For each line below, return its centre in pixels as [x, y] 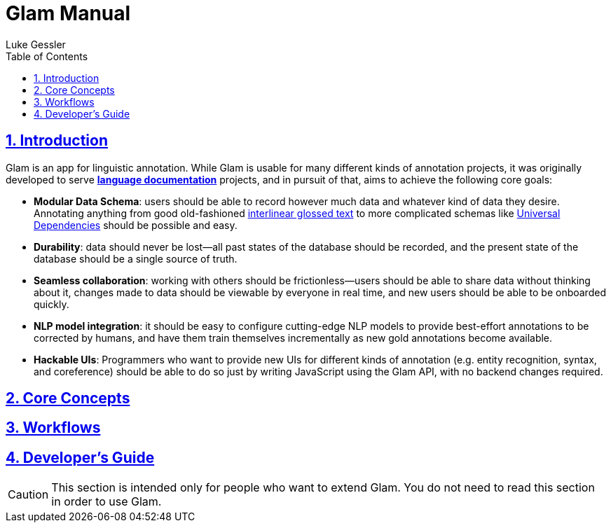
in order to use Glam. [107, 502]
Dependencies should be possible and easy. [136, 225]
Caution [28, 495]
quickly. [52, 304]
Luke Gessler [36, 44]
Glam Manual [68, 13]
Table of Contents [47, 56]
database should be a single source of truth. [136, 258]
